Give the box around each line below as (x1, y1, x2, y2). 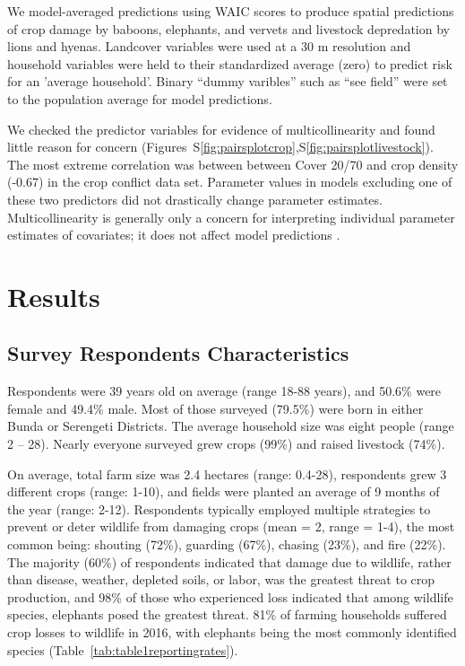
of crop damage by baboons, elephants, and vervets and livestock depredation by (7, 19, 450, 38)
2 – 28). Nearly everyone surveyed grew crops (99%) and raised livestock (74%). (7, 434, 445, 453)
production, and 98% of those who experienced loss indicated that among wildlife (7, 587, 453, 606)
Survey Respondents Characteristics (7, 339, 349, 367)
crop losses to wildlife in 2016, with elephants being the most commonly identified (7, 623, 457, 642)
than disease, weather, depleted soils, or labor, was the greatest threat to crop (7, 570, 435, 589)
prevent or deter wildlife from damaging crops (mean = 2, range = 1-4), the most (7, 517, 455, 536)
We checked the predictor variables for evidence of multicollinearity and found (7, 119, 435, 138)
